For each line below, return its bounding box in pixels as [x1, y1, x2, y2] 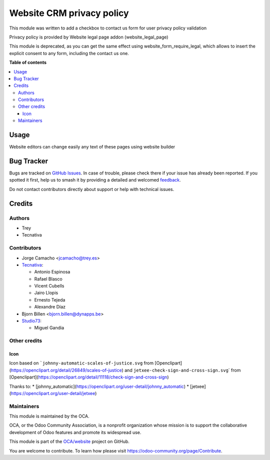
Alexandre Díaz [34, 304, 66, 310]
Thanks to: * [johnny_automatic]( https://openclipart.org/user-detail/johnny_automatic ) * [9, 383, 189, 389]
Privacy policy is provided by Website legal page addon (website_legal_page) [9, 34, 168, 40]
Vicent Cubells [34, 283, 64, 289]
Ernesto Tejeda [34, 296, 65, 302]
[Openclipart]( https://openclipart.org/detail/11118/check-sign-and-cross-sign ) [9, 374, 169, 380]
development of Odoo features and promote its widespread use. [9, 429, 141, 435]
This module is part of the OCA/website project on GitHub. [9, 438, 130, 444]
